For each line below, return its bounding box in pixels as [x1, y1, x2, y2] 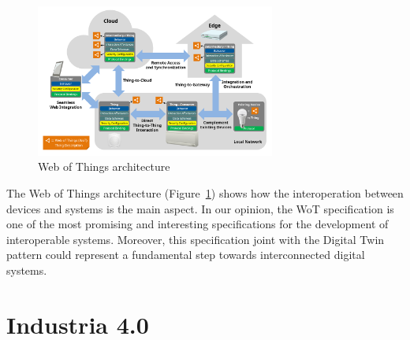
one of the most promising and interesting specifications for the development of [6, 216, 389, 232]
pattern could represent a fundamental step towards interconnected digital [6, 246, 365, 263]
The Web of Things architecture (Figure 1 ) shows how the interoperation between [6, 185, 404, 201]
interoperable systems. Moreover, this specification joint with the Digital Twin [6, 231, 385, 247]
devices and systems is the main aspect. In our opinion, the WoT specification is [6, 200, 394, 216]
